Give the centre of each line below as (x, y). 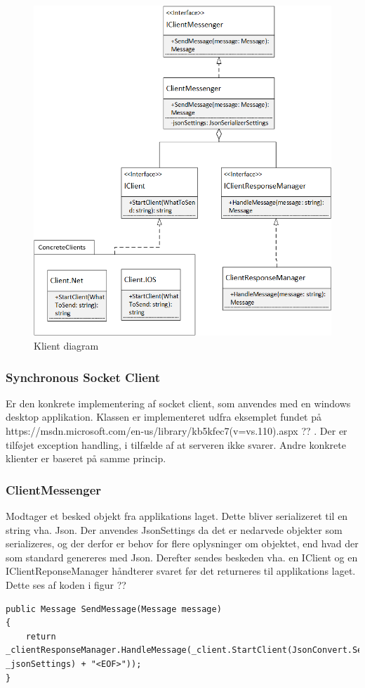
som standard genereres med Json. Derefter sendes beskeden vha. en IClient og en (182, 557)
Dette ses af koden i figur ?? (66, 585)
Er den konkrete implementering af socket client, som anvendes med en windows (178, 403)
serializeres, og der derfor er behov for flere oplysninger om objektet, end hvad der (182, 543)
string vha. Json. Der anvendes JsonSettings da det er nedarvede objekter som (174, 529)
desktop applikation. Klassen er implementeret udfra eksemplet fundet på (164, 417)
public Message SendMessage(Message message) (114, 609)
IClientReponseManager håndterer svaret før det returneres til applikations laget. (181, 571)
